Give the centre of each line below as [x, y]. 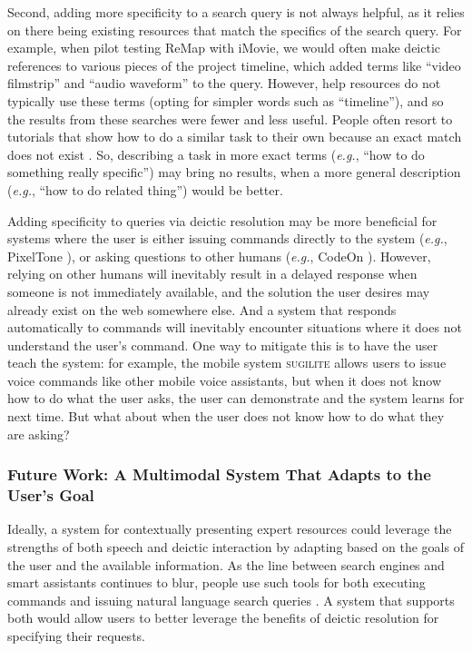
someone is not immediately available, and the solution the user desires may [219, 291]
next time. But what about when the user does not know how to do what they [226, 416]
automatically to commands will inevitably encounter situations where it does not [235, 327]
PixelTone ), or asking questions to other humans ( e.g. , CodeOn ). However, [219, 256]
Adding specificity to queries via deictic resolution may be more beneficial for [222, 220]
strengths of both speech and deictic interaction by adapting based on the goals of [236, 546]
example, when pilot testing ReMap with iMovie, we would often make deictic [224, 48]
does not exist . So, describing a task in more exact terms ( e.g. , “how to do [216, 154]
